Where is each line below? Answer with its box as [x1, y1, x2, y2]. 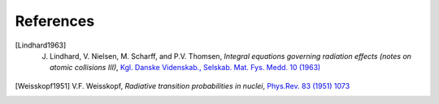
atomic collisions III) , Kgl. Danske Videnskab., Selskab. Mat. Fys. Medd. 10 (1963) [50, 63, 321, 73]
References [15, 12, 95, 30]
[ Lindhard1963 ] [15, 40, 67, 50]
